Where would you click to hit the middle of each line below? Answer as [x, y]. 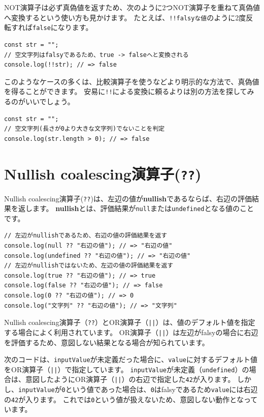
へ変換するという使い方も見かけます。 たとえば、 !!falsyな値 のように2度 [125, 17]
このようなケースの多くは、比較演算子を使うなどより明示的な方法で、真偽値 [132, 81]
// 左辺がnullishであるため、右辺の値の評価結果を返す [86, 236]
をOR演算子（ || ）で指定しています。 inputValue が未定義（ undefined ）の [127, 369]
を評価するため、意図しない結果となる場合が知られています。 [107, 342]
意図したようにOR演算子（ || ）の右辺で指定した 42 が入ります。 [130, 379]
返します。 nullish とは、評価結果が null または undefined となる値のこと [136, 208]
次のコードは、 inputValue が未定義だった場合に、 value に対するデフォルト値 [131, 359]
